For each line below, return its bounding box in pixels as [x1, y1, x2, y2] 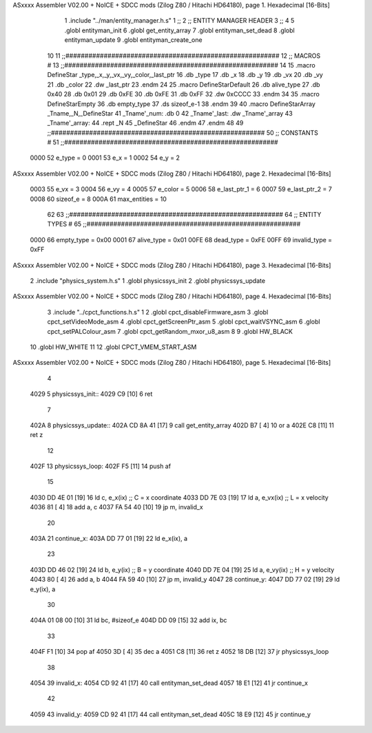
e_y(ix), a [30, 585, 56, 593]
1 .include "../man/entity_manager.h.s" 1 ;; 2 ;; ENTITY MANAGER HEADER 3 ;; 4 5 [64, 17, 295, 25]
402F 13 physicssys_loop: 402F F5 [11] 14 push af [30, 462, 172, 471]
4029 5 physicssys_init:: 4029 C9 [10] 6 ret [30, 390, 153, 399]
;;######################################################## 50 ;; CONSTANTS [47, 128, 318, 137]
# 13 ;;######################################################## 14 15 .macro [47, 61, 316, 69]
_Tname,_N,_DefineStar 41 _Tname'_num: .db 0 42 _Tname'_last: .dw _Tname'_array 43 [47, 109, 293, 117]
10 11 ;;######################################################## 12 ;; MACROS [47, 52, 320, 60]
